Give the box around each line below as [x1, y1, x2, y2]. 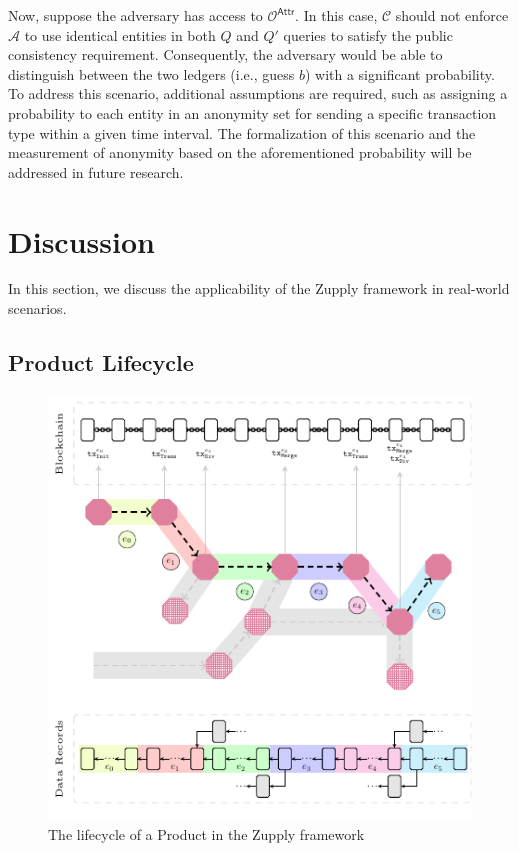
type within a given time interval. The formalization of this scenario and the [8, 122, 476, 143]
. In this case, [295, 5, 378, 25]
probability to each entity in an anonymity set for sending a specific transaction [8, 102, 497, 123]
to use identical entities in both [24, 24, 216, 45]
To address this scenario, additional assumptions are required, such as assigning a [8, 83, 508, 104]
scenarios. [8, 298, 67, 319]
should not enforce [395, 5, 509, 25]
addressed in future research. [8, 161, 184, 182]
